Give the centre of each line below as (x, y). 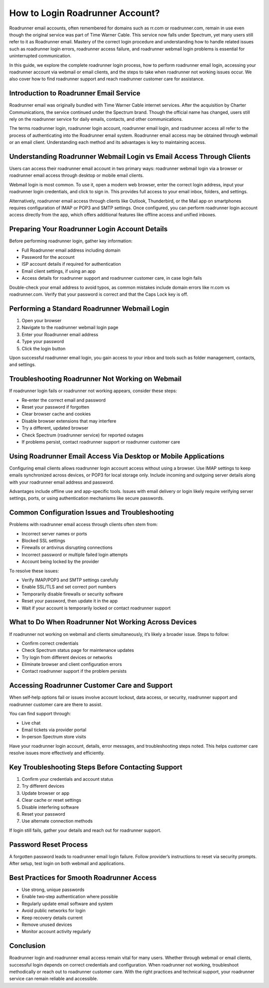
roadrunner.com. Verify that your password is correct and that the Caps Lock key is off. (99, 294)
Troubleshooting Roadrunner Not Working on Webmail (95, 379)
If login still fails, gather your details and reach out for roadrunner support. (85, 830)
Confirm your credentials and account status (67, 779)
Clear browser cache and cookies (56, 414)
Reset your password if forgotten (56, 407)
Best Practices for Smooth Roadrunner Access (83, 877)
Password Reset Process (49, 844)
